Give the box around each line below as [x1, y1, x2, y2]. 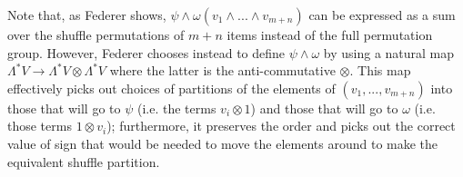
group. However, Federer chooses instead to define [7, 43, 286, 62]
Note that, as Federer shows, [7, 5, 166, 24]
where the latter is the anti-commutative [109, 61, 336, 80]
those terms [7, 116, 72, 135]
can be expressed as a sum [308, 5, 456, 24]
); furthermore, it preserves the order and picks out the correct [106, 116, 456, 135]
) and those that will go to [250, 98, 398, 117]
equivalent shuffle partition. [7, 152, 160, 171]
